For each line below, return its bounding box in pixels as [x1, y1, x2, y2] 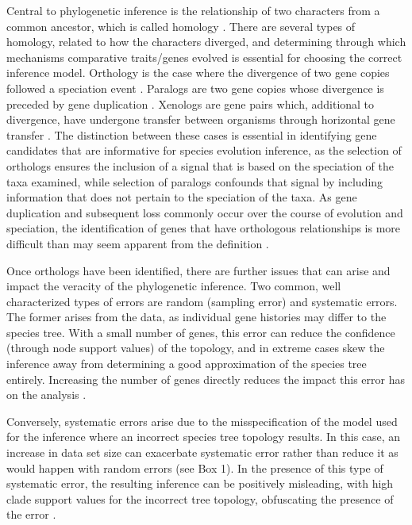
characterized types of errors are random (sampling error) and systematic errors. [6, 293, 398, 309]
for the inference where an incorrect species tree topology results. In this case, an [6, 428, 401, 445]
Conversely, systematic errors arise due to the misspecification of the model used [6, 412, 398, 429]
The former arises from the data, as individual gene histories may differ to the [6, 308, 387, 325]
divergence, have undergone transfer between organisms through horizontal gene [6, 111, 395, 128]
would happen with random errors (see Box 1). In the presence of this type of [6, 459, 383, 476]
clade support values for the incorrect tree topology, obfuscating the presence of [6, 490, 394, 507]
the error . [6, 506, 56, 523]
